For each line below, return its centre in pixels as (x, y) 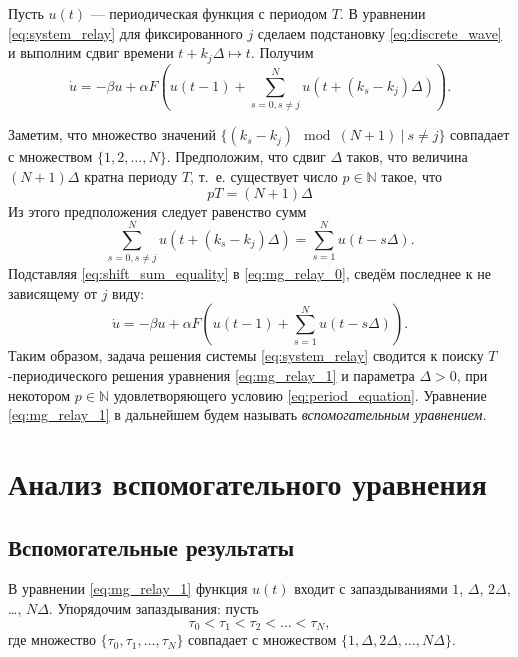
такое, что (411, 175)
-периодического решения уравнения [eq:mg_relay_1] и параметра (211, 375)
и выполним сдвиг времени (91, 52)
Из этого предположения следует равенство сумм (157, 210)
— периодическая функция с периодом (208, 13)
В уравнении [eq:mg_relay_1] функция (128, 588)
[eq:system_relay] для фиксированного (125, 32)
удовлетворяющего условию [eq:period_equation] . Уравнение (300, 394)
